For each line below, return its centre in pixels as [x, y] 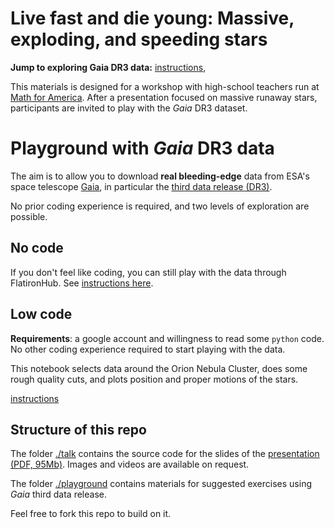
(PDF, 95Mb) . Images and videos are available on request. [130, 464]
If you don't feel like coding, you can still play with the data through [148, 272]
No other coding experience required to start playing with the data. [148, 349]
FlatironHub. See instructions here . [82, 283]
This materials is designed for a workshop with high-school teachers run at [165, 86]
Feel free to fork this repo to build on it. [91, 514]
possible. [29, 216]
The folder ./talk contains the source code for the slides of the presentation [165, 454]
